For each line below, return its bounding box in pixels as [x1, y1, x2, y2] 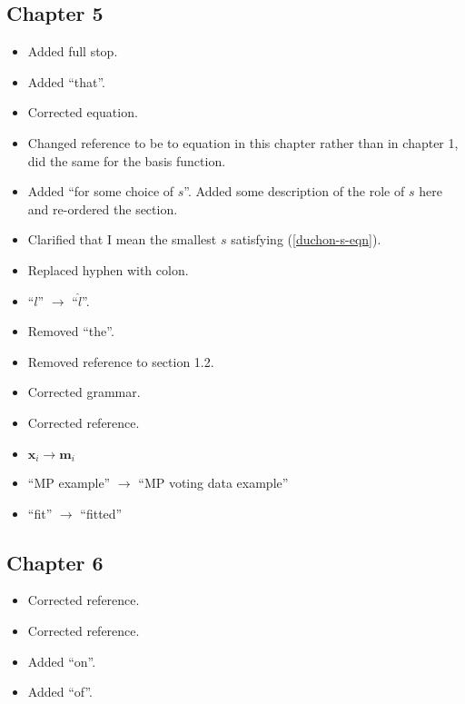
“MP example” [27, 472, 111, 491]
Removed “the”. [27, 322, 114, 341]
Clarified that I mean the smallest [27, 230, 217, 249]
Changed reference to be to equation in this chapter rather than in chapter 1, [27, 133, 459, 152]
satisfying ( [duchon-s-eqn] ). [231, 230, 381, 249]
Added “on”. [27, 651, 96, 670]
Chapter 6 [6, 548, 104, 576]
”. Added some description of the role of [183, 182, 405, 201]
